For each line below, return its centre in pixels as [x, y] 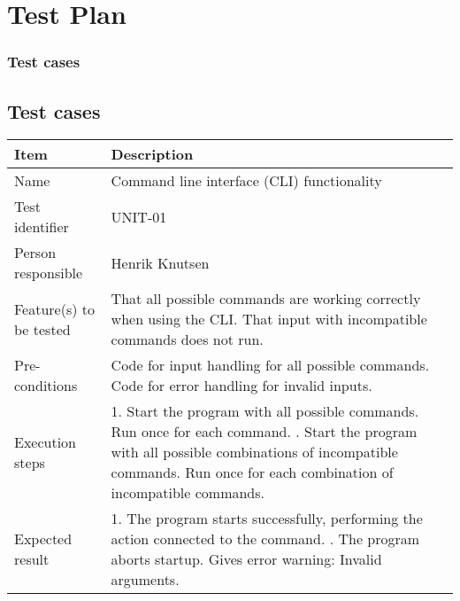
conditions [46, 386]
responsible [49, 273]
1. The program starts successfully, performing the [267, 519]
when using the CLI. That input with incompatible [269, 319]
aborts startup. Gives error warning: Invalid [246, 559]
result [32, 559]
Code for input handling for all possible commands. [270, 365]
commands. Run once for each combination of [252, 472]
